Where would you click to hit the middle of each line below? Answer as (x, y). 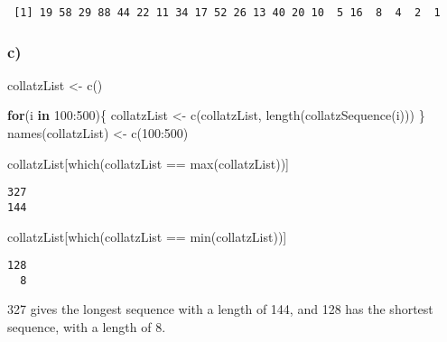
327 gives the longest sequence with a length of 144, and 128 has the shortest (220, 309)
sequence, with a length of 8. (87, 327)
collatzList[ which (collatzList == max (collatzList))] (148, 163)
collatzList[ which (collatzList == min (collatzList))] (147, 236)
